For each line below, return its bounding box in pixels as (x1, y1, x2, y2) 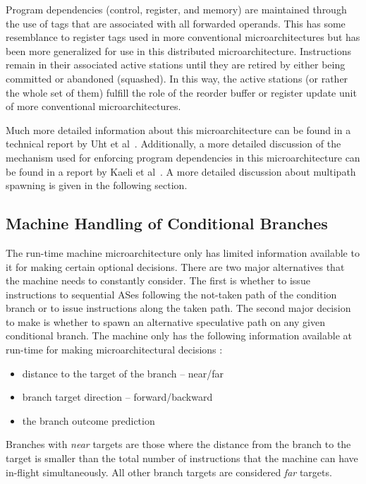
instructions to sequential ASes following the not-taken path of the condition (6, 286, 337, 301)
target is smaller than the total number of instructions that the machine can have (6, 451, 358, 466)
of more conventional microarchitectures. (6, 99, 181, 114)
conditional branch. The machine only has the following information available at (6, 328, 352, 343)
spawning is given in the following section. (6, 178, 188, 193)
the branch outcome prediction (22, 413, 155, 428)
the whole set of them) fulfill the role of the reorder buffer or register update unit (6, 85, 357, 99)
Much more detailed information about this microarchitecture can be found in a (6, 122, 351, 137)
